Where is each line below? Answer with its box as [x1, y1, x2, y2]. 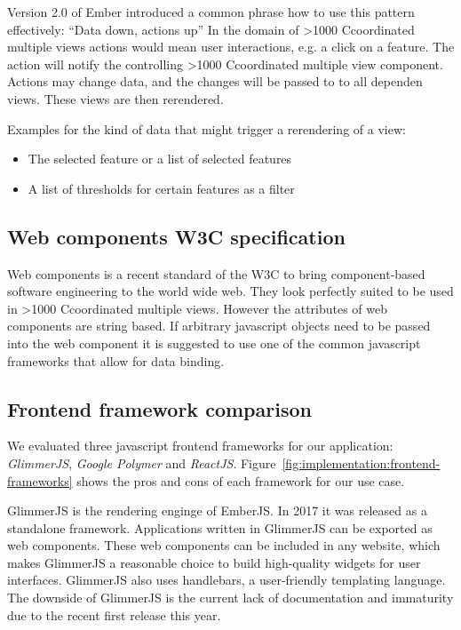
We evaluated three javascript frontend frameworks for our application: [7, 436, 393, 455]
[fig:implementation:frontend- [282, 453, 441, 472]
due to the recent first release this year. [7, 605, 221, 624]
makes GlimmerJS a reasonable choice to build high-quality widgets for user [7, 553, 421, 571]
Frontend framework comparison [7, 395, 312, 422]
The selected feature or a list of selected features [28, 149, 292, 168]
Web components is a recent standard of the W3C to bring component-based [7, 264, 425, 283]
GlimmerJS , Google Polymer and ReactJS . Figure [7, 453, 276, 472]
